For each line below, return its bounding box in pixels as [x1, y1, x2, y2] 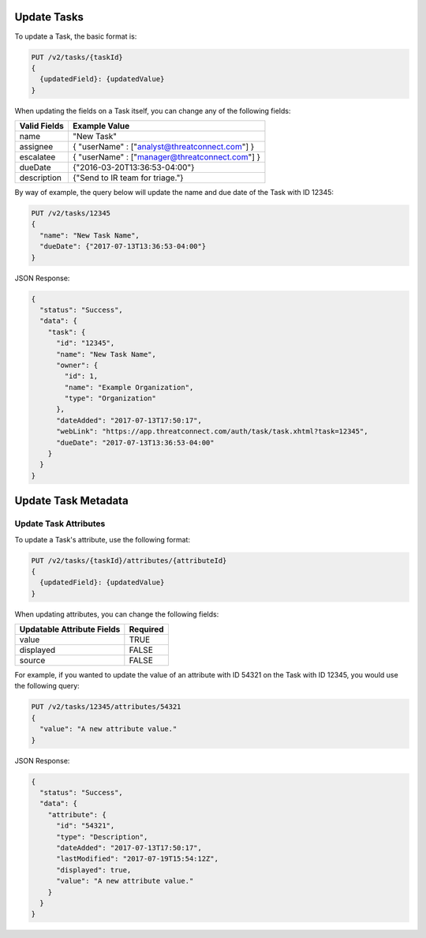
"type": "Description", [56, 832, 148, 841]
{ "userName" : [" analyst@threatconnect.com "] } [72, 141, 255, 152]
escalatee [19, 152, 56, 163]
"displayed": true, [56, 865, 132, 874]
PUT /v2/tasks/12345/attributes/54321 [31, 703, 181, 711]
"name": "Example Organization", [64, 383, 194, 392]
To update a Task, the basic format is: [14, 32, 137, 41]
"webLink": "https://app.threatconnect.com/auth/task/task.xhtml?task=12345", [56, 427, 368, 436]
